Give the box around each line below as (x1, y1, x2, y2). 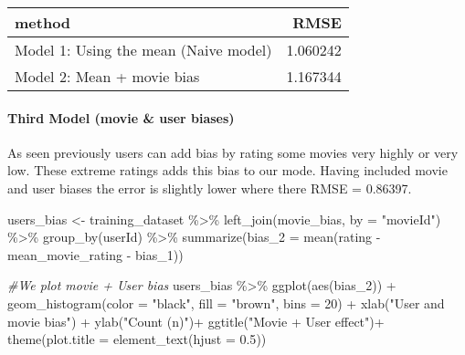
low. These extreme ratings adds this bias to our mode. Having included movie (7, 161, 448, 180)
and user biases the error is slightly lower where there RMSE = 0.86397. (7, 178, 412, 197)
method (15, 12, 71, 33)
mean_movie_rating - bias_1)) (7, 245, 184, 264)
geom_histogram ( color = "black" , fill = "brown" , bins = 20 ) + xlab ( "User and (7, 293, 445, 312)
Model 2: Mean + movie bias (15, 66, 200, 87)
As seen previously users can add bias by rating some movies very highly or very (7, 142, 459, 162)
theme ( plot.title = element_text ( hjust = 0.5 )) (7, 329, 267, 349)
